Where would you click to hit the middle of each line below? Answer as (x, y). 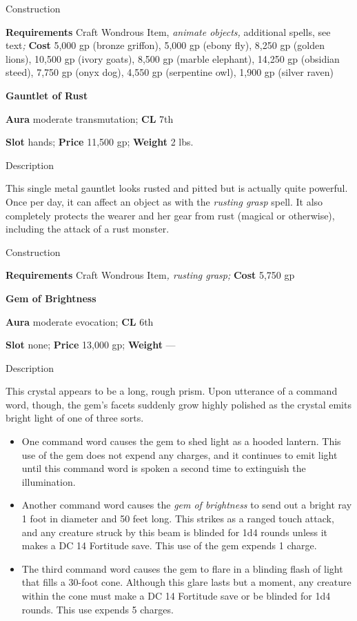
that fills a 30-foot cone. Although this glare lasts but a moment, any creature (186, 582)
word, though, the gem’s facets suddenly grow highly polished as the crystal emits (178, 404)
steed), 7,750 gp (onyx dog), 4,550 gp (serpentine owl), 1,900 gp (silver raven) (170, 72)
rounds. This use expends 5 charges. (98, 609)
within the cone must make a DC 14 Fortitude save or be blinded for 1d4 (176, 595)
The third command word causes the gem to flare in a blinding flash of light (182, 568)
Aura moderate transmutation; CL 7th (90, 118)
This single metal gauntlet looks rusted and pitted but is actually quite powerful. (177, 188)
